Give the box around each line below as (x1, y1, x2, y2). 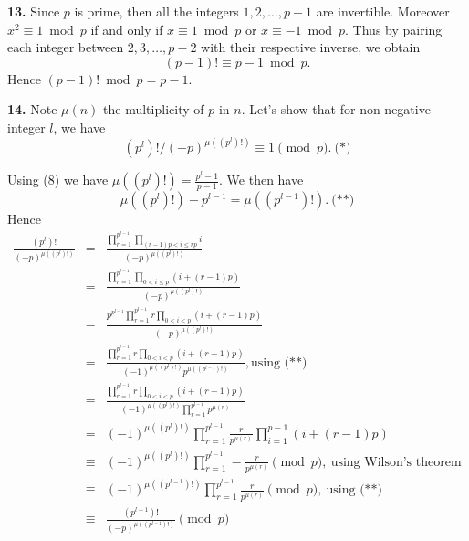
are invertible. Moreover (316, 2, 450, 20)
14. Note (7, 100, 57, 119)
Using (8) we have (7, 170, 109, 188)
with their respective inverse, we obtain (201, 37, 421, 57)
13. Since (7, 2, 60, 20)
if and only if (90, 19, 163, 38)
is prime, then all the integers (74, 2, 239, 20)
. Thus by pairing (345, 19, 443, 38)
